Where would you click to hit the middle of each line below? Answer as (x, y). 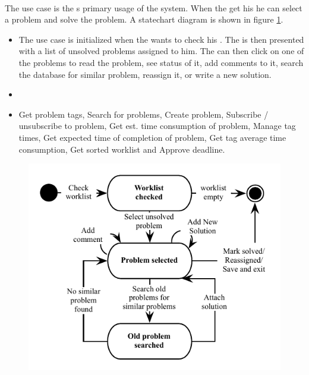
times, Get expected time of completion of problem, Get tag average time (152, 137)
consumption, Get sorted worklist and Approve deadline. (122, 149)
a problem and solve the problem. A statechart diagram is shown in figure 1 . (144, 19)
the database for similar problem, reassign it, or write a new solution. (145, 74)
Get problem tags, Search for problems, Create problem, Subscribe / (144, 114)
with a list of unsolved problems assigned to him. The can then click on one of (161, 51)
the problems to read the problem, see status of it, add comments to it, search (161, 62)
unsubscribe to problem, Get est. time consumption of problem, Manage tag (157, 126)
